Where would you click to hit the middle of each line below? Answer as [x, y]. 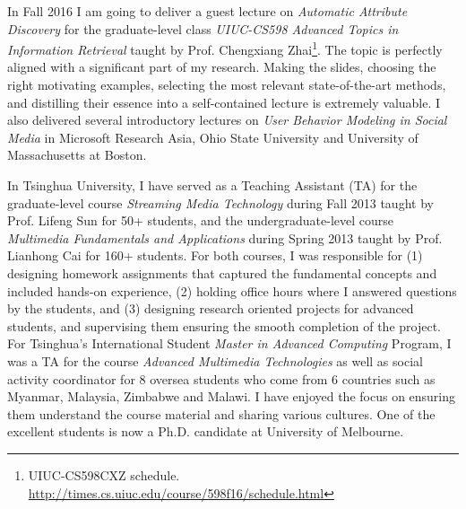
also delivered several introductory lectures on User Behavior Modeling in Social [227, 120]
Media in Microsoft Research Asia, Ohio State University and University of [213, 137]
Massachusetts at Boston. [77, 155]
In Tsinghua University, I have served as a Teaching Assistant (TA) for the [212, 185]
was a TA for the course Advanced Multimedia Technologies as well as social [215, 360]
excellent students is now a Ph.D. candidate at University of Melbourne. [206, 431]
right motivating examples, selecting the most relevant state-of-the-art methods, [227, 85]
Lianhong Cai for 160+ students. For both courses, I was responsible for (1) [215, 255]
